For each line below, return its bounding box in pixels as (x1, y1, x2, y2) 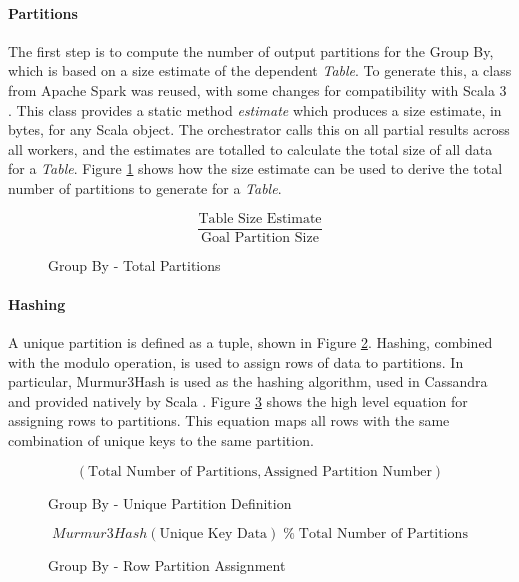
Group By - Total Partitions (48, 254, 221, 275)
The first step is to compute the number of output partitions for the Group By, (8, 40, 494, 61)
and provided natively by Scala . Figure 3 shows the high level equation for (8, 390, 468, 411)
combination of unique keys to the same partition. (8, 429, 314, 450)
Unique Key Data (159, 527, 268, 542)
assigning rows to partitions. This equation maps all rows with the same (8, 410, 450, 431)
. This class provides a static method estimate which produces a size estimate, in (8, 99, 502, 120)
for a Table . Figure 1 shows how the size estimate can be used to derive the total (8, 158, 503, 179)
